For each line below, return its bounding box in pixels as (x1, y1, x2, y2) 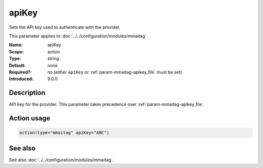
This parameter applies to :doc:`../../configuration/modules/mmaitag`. (9, 33, 148, 39)
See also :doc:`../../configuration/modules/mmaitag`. (9, 157, 114, 163)
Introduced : (9, 76, 34, 82)
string (47, 56, 59, 62)
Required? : (9, 69, 32, 75)
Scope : (9, 49, 24, 54)
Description (9, 89, 46, 97)
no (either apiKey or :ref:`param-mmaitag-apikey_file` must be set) (47, 69, 182, 75)
